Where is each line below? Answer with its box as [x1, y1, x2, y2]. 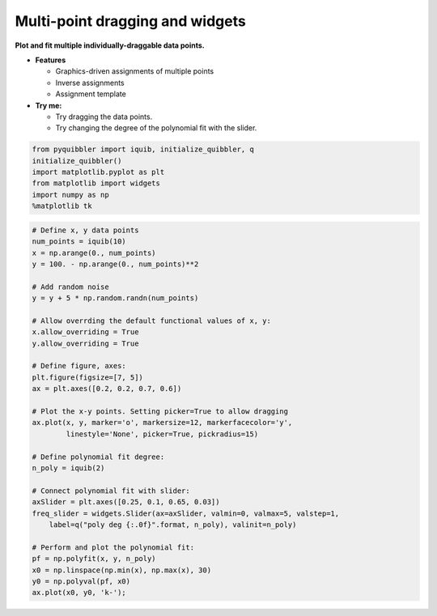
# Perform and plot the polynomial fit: [32, 542, 194, 552]
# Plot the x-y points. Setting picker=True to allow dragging [32, 407, 289, 416]
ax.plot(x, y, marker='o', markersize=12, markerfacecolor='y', [32, 418, 293, 427]
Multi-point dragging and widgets [15, 12, 246, 30]
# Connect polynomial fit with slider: [32, 486, 190, 495]
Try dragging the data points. [55, 112, 153, 121]
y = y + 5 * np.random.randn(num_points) [32, 294, 199, 303]
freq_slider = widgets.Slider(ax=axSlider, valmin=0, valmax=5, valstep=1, [32, 508, 340, 518]
